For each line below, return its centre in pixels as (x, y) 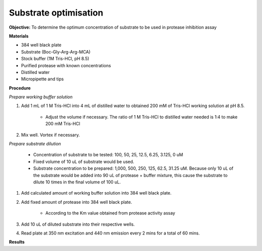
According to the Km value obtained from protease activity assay (110, 213)
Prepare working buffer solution (41, 97)
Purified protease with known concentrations (66, 65)
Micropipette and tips (42, 79)
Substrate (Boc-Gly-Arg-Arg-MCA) (56, 52)
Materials (19, 36)
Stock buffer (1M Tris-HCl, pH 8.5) (55, 59)
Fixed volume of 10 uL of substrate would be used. (84, 161)
